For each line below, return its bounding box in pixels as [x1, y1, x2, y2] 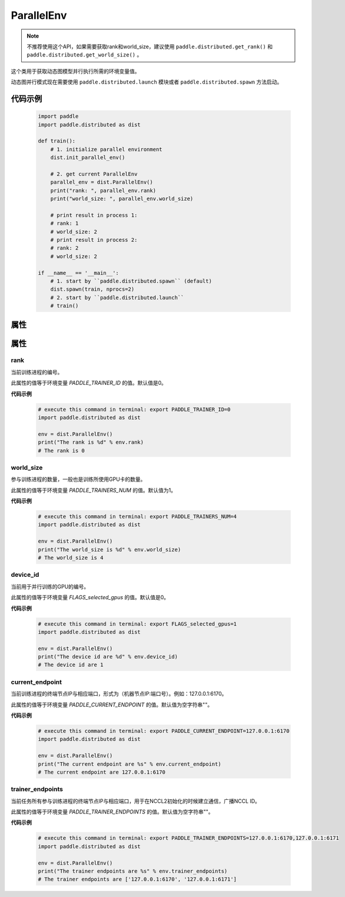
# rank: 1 [50, 220, 79, 227]
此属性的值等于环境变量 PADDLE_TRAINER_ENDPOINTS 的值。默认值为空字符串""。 [11, 808, 214, 815]
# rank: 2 [50, 245, 79, 251]
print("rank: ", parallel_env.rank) [50, 187, 156, 194]
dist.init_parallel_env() [50, 154, 125, 161]
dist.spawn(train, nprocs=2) [50, 286, 135, 293]
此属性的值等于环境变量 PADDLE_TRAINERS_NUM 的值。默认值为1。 [11, 486, 177, 494]
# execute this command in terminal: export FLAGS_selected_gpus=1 [38, 620, 237, 627]
